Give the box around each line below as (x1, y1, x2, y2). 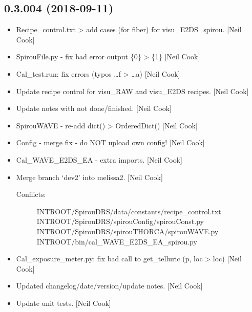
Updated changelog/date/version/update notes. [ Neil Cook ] (16, 280, 203, 291)
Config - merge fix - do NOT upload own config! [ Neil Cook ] (16, 137, 205, 148)
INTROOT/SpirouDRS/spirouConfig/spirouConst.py (36, 216, 204, 227)
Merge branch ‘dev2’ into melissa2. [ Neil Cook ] (16, 171, 163, 182)
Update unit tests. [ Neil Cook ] (16, 297, 111, 308)
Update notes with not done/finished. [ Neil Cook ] (16, 103, 172, 114)
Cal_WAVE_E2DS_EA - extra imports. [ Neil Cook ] (16, 154, 182, 165)
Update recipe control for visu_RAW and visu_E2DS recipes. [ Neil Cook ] (16, 85, 249, 96)
